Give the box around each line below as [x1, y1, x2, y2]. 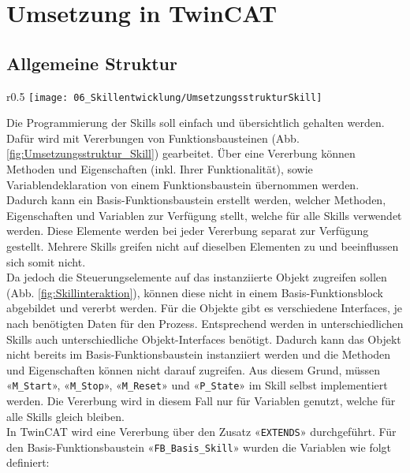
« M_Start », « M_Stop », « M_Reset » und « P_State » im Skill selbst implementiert [6, 377, 388, 393]
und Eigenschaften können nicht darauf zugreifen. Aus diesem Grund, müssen [6, 361, 381, 378]
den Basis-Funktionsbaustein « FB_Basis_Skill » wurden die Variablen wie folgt [6, 438, 392, 455]
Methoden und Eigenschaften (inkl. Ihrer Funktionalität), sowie [6, 161, 313, 177]
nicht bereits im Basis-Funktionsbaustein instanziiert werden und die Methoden [6, 346, 391, 363]
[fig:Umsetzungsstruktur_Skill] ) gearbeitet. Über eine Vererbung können [6, 145, 356, 162]
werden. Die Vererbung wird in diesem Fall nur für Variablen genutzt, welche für [6, 392, 396, 408]
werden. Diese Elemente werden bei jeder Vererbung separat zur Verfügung [6, 222, 369, 239]
